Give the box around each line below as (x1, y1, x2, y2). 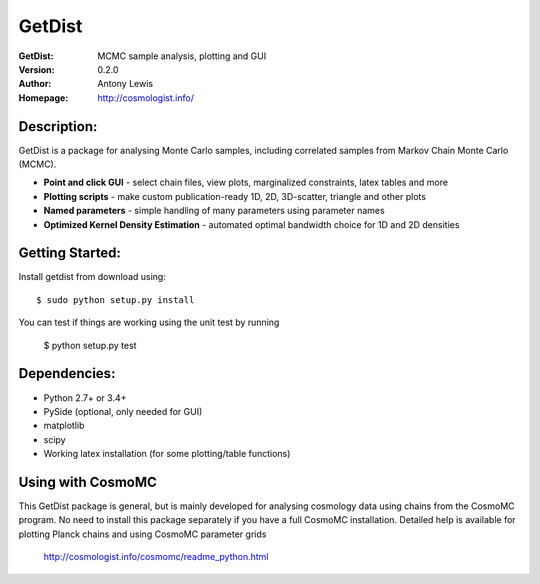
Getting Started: (18, 245, 122, 262)
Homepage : (18, 91, 69, 104)
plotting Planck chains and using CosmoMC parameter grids (18, 528, 267, 540)
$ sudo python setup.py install (36, 294, 195, 305)
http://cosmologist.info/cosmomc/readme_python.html (43, 551, 269, 563)
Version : (18, 63, 55, 75)
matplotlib (43, 420, 85, 432)
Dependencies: (18, 365, 116, 382)
